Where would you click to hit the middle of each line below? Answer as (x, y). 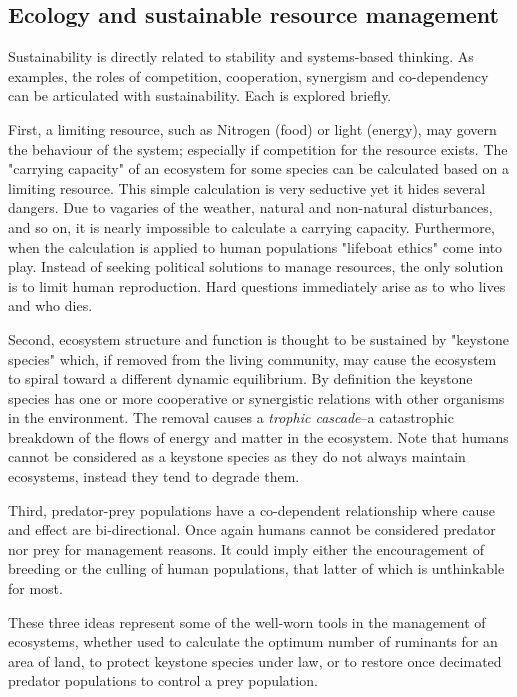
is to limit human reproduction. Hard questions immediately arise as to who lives (257, 285)
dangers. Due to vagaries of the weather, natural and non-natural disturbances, (250, 207)
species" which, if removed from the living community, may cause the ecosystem (252, 358)
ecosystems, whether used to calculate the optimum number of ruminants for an (253, 641)
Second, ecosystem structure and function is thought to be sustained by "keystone (258, 338)
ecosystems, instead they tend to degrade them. (154, 476)
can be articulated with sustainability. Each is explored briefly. (200, 95)
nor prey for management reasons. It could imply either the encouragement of (246, 548)
